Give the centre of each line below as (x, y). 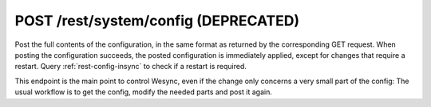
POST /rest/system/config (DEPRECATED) (157, 21)
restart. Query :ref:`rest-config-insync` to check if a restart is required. (131, 67)
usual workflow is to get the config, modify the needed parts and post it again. (144, 92)
